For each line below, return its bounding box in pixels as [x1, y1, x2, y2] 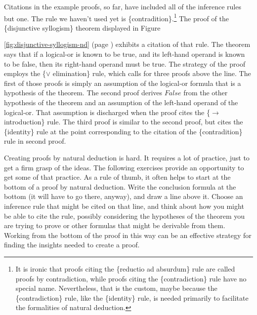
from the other [183, 87, 228, 98]
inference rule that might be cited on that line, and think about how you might [4, 200, 244, 211]
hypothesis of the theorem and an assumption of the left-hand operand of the [4, 97, 238, 107]
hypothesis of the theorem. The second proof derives [4, 87, 163, 98]
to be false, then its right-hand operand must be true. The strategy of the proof [4, 58, 246, 69]
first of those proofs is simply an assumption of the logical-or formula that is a [4, 78, 241, 88]
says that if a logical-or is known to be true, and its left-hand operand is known [4, 49, 245, 59]
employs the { [4, 68, 46, 79]
